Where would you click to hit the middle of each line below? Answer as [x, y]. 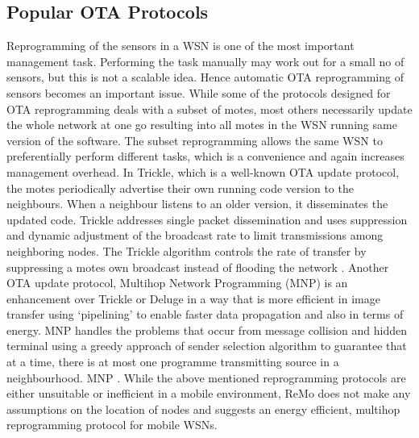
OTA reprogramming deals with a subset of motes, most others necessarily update [209, 108]
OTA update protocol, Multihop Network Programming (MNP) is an [177, 283]
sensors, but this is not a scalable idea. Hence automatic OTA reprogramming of [205, 77]
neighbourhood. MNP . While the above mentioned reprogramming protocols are [206, 377]
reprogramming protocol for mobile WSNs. [112, 425]
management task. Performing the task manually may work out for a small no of [205, 61]
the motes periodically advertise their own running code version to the [180, 188]
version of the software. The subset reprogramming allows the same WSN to [195, 140]
